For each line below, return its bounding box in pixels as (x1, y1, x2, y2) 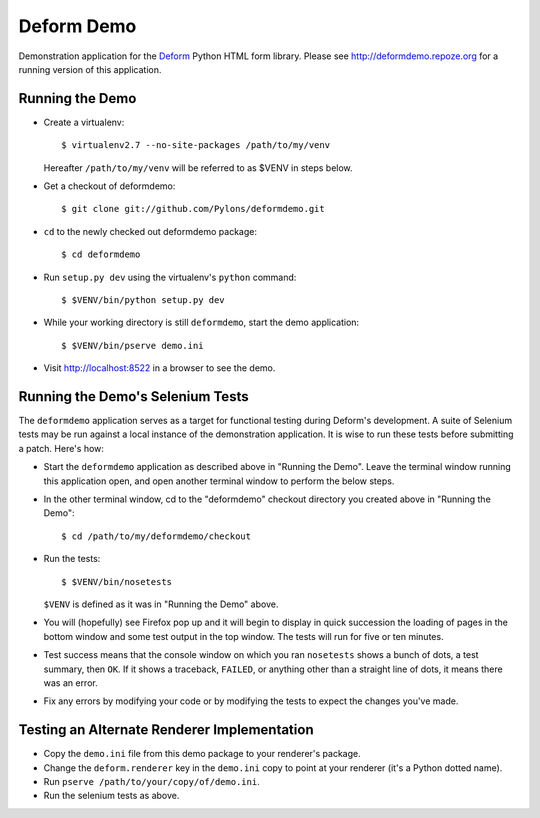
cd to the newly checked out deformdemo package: (43, 225, 257, 237)
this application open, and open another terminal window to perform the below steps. (43, 475, 395, 487)
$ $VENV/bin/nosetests (61, 576, 173, 587)
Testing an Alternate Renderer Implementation (18, 721, 314, 739)
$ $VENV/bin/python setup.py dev (61, 294, 225, 305)
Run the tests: (43, 553, 101, 565)
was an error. (43, 676, 99, 689)
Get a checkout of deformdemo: (43, 180, 176, 192)
